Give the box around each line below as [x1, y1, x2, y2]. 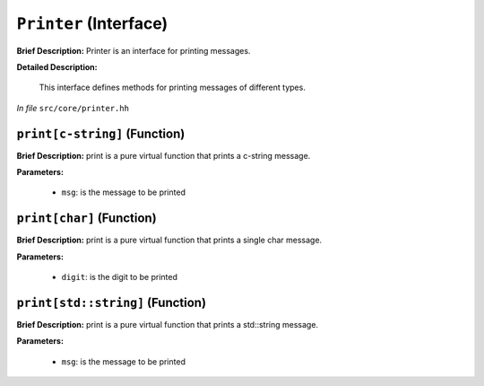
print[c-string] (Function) [16, 126, 186, 141]
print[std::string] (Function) [16, 294, 206, 310]
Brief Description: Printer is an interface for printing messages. [16, 45, 251, 56]
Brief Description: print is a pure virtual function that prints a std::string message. [16, 320, 318, 329]
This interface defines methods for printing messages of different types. [39, 82, 307, 93]
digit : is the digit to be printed [61, 272, 178, 283]
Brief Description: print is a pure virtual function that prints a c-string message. [16, 150, 311, 161]
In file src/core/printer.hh [16, 102, 130, 113]
